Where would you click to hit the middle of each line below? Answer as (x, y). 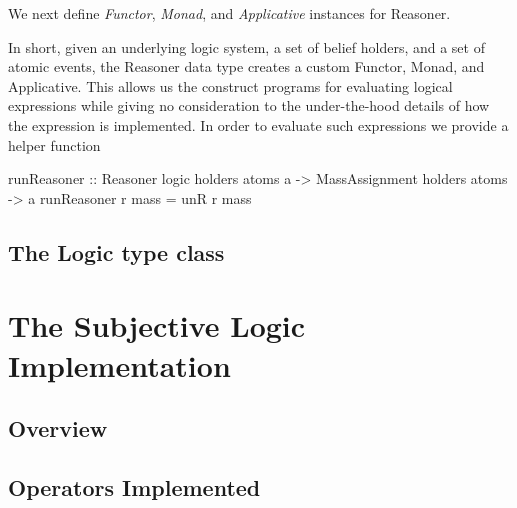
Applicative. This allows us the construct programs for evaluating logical (230, 85)
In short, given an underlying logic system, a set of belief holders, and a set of (246, 46)
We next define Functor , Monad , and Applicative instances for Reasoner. (229, 13)
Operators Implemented (134, 486)
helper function (54, 144)
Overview (58, 428)
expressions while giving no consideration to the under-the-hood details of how (249, 105)
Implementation (119, 364)
